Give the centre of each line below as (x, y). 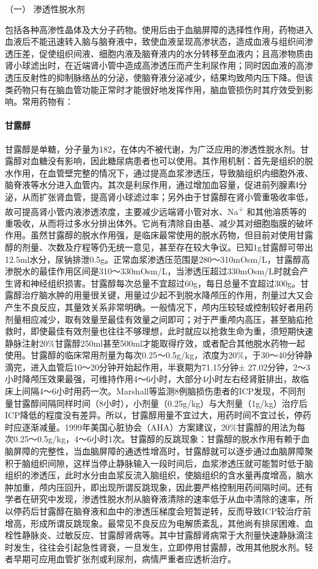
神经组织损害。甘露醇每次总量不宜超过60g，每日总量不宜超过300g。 (165, 283)
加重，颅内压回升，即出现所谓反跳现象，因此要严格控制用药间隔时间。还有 (163, 487)
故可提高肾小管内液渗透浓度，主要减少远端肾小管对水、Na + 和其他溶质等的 (156, 210)
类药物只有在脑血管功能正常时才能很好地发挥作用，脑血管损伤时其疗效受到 (155, 89)
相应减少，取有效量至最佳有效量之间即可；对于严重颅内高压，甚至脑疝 (163, 319)
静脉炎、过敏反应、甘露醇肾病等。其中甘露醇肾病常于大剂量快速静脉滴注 (167, 535)
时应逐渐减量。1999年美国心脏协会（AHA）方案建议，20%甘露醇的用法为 (151, 427)
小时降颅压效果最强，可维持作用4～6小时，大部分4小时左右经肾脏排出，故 (153, 379)
